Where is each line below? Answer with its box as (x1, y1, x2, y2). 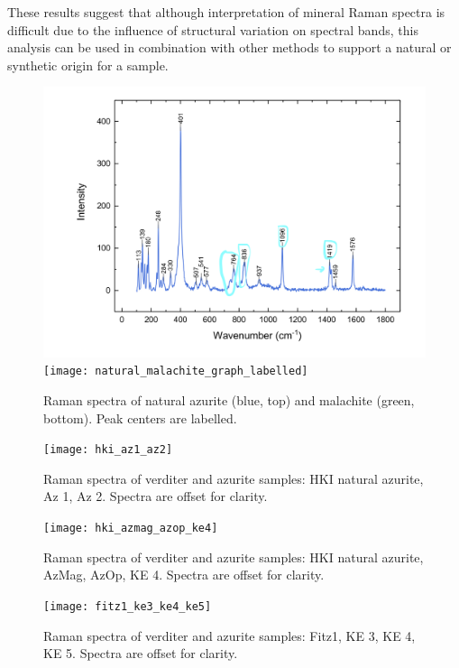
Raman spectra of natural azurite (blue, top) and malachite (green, (43, 390, 415, 409)
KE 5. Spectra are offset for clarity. (43, 644, 238, 663)
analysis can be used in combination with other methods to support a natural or (7, 38, 452, 57)
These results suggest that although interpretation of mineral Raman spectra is (7, 3, 445, 21)
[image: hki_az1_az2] (43, 443, 173, 457)
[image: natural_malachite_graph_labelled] (43, 365, 308, 378)
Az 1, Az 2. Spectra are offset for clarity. (43, 487, 268, 506)
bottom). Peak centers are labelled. (43, 408, 237, 427)
